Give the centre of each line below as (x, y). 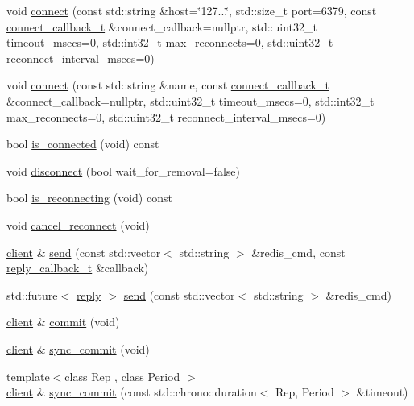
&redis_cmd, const (298, 252)
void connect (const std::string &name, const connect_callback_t (168, 85)
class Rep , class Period (122, 376)
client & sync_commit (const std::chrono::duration (132, 392)
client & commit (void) (63, 322)
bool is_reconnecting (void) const (89, 198)
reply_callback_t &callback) (78, 268)
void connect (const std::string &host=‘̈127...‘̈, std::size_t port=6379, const (192, 10)
